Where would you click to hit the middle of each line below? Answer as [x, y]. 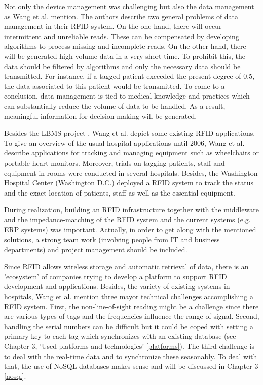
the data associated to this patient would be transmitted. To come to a [115, 86]
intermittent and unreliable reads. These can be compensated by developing [122, 36]
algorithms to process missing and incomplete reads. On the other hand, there [125, 46]
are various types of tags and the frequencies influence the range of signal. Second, [132, 316]
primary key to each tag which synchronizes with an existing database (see [120, 336]
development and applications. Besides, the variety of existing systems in [117, 286]
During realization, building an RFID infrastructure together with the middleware [131, 210]
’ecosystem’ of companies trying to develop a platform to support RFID [116, 276]
